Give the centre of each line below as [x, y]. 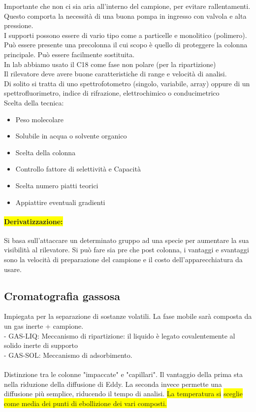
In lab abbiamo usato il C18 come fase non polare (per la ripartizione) [110, 64]
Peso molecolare [39, 119]
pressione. [19, 25]
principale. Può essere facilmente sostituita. [69, 54]
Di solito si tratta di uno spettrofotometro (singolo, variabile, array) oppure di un [127, 83]
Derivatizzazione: [33, 221]
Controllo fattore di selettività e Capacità [78, 169]
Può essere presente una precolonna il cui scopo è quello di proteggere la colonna [126, 45]
